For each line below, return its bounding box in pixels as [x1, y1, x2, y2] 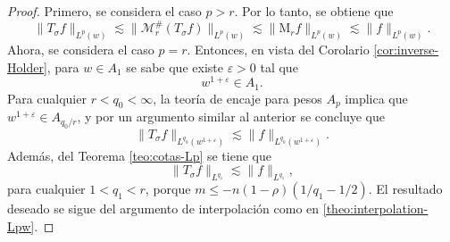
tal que [260, 57, 298, 76]
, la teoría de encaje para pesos [153, 88, 322, 107]
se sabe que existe [126, 57, 223, 76]
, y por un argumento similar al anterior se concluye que [77, 107, 385, 126]
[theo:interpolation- [322, 199, 429, 218]
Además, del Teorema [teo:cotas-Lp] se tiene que [7, 146, 271, 164]
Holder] [7, 57, 47, 76]
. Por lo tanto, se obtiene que [234, 2, 394, 20]
